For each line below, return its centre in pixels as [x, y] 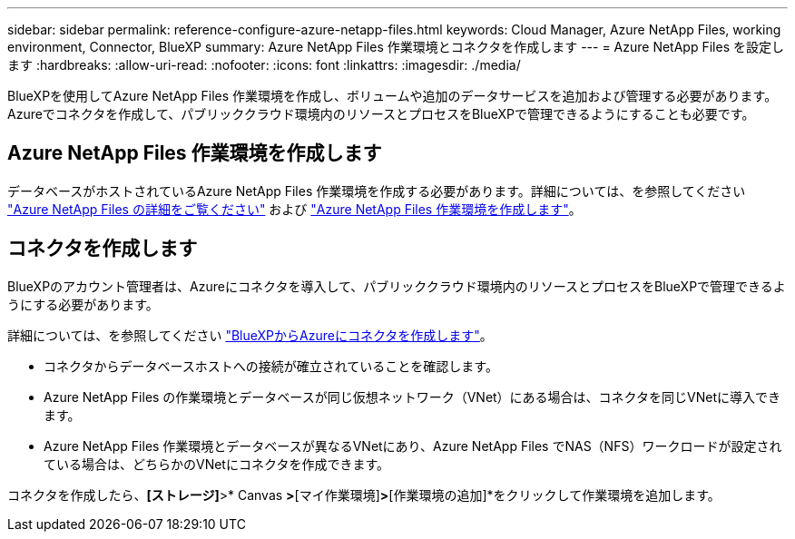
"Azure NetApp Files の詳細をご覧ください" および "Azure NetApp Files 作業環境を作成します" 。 [294, 209]
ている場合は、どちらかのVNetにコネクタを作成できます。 [216, 464]
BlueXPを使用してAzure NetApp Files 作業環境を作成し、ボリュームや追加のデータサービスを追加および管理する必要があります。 [393, 96]
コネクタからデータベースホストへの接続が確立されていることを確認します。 [271, 366]
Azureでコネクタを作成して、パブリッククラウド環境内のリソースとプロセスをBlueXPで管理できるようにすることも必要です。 [381, 114]
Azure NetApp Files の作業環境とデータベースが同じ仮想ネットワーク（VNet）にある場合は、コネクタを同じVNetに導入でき [412, 397]
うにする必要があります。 [83, 304]
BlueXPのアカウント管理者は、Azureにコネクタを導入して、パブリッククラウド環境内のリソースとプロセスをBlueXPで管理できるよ [397, 286]
